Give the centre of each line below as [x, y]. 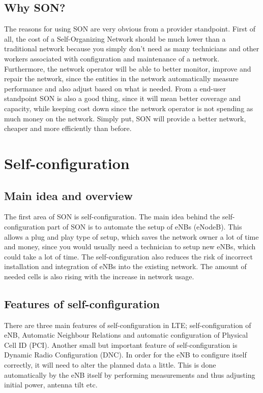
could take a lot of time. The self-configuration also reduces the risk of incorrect [128, 256]
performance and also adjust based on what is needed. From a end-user [115, 88]
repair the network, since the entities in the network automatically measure [121, 78]
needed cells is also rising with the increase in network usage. [99, 276]
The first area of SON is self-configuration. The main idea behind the [112, 217]
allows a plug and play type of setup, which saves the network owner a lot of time [131, 236]
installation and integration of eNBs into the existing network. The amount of [125, 266]
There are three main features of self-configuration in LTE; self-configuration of [128, 325]
